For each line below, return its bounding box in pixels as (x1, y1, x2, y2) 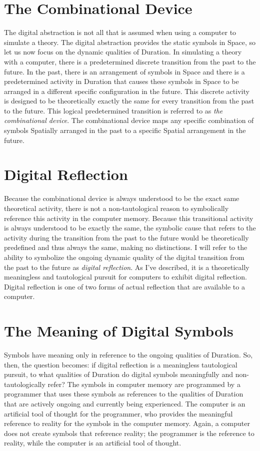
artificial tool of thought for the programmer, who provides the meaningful (4, 408, 233, 418)
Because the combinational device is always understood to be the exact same (4, 193, 239, 203)
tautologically (4, 378, 45, 389)
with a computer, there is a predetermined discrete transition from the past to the (4, 56, 256, 66)
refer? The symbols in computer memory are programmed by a (47, 378, 240, 389)
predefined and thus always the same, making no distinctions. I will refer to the (4, 242, 247, 252)
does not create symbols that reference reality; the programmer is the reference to (4, 427, 254, 438)
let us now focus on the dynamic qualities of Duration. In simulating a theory (4, 46, 242, 57)
